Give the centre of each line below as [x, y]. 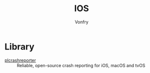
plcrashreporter [20, 60]
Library [20, 46]
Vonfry [82, 22]
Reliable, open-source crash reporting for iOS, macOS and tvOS [81, 65]
